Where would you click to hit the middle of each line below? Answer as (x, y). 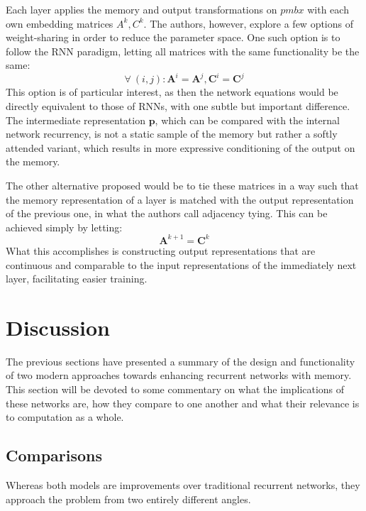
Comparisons (54, 455)
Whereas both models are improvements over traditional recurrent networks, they (183, 484)
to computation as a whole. (65, 417)
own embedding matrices (60, 23)
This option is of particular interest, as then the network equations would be (172, 92)
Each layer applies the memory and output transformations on (142, 9)
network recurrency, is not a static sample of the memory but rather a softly (172, 134)
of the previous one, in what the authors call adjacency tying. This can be (167, 213)
